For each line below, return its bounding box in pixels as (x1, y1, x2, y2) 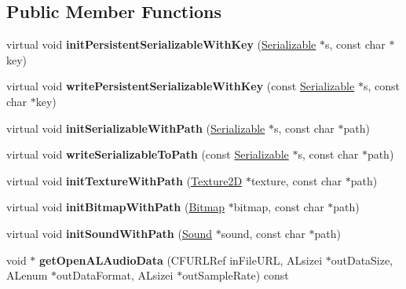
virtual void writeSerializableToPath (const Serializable (6, 146, 289, 163)
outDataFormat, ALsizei (56, 267, 174, 284)
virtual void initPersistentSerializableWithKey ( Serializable (6, 36, 316, 53)
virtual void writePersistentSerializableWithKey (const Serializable (6, 78, 355, 94)
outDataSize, (331, 251, 393, 268)
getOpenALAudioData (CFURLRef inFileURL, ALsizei (39, 251, 323, 268)
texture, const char (251, 172, 342, 188)
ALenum (6, 267, 48, 284)
